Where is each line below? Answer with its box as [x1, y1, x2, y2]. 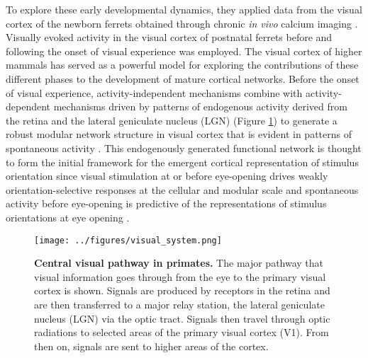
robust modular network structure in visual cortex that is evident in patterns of [6, 127, 352, 142]
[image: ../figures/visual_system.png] [34, 235, 222, 246]
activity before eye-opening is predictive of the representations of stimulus [6, 196, 327, 211]
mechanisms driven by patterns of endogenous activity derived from [53, 99, 347, 114]
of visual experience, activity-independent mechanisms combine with [6, 85, 303, 100]
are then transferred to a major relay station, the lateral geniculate [34, 296, 325, 311]
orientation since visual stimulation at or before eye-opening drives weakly [6, 168, 328, 183]
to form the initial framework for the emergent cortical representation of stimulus [6, 154, 359, 169]
